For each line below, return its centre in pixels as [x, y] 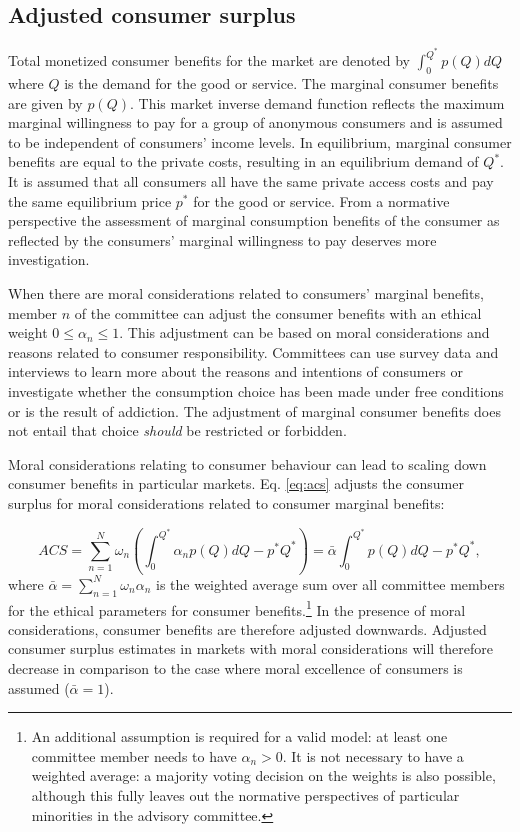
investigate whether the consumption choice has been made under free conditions [256, 390]
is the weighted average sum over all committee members [330, 583]
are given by [45, 102]
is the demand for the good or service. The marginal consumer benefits [281, 83]
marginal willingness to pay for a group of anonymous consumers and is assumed [255, 122]
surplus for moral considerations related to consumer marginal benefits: [226, 502]
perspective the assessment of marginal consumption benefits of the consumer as [254, 220]
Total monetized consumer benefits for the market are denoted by [209, 60]
